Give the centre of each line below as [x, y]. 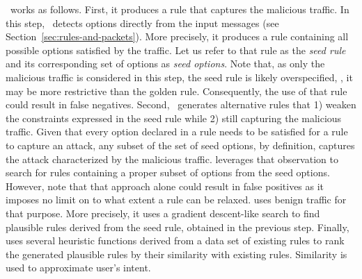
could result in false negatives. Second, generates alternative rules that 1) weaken [181, 104]
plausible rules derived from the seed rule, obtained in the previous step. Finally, [178, 227]
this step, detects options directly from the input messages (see [142, 23]
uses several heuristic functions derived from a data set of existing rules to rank [175, 240]
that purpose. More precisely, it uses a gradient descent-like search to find [163, 213]
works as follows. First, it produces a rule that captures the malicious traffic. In [180, 9]
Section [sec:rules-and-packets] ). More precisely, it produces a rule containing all [177, 36]
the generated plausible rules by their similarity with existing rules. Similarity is [176, 254]
